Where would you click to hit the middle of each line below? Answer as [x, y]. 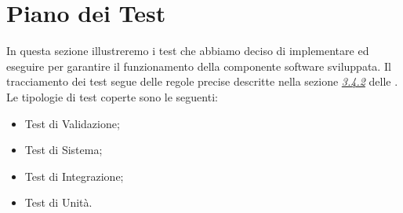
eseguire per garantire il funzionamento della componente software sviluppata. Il [199, 66]
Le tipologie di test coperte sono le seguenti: [112, 96]
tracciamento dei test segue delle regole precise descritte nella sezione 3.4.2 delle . [202, 81]
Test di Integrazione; [74, 176]
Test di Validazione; [72, 123]
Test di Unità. [58, 202]
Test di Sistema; [64, 150]
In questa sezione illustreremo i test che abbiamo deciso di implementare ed [188, 51]
